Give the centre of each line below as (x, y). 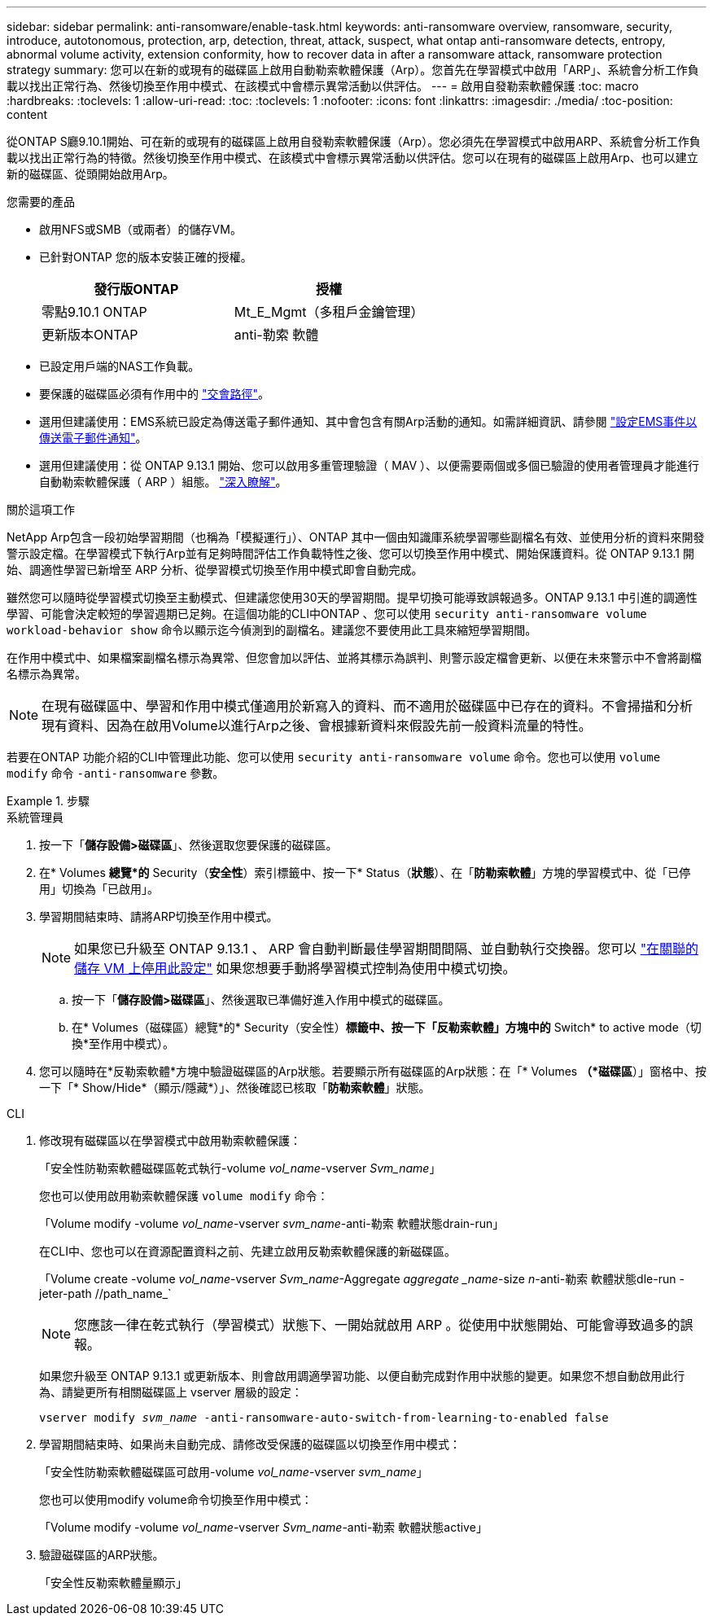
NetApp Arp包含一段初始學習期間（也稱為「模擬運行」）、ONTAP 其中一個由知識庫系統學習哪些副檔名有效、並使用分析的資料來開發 (356, 537)
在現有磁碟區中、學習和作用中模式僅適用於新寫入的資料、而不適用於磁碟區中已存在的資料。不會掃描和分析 (367, 706)
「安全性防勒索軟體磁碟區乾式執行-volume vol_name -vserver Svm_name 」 (240, 1168)
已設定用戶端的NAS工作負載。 (120, 366)
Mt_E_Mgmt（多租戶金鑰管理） (329, 312)
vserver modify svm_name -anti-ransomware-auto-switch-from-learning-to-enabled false (324, 1418)
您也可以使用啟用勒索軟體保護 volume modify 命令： (184, 1196)
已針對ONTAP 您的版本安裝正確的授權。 (146, 257)
